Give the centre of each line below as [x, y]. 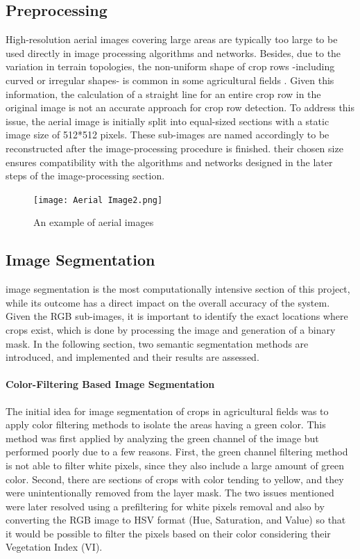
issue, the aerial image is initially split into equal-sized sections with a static [168, 121]
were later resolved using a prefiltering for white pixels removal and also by [165, 506]
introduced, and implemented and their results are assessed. [132, 357]
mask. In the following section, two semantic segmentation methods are [157, 343]
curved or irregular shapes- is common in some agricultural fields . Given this [170, 80]
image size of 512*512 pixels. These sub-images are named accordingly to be [168, 135]
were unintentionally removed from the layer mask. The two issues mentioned [170, 493]
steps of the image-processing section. [85, 176]
